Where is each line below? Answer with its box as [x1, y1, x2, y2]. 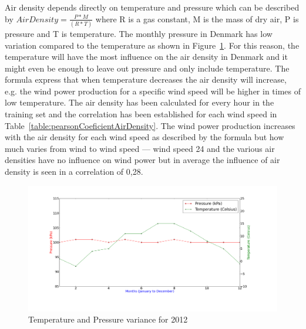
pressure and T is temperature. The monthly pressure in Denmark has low [5, 27, 273, 39]
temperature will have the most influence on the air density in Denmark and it [5, 50, 288, 63]
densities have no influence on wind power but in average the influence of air [5, 154, 280, 166]
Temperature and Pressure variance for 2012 [28, 313, 188, 325]
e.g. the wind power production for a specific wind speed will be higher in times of [5, 84, 301, 97]
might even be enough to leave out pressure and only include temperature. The [5, 62, 290, 74]
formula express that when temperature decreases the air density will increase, [5, 73, 287, 86]
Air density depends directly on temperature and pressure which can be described [5, 1, 300, 13]
